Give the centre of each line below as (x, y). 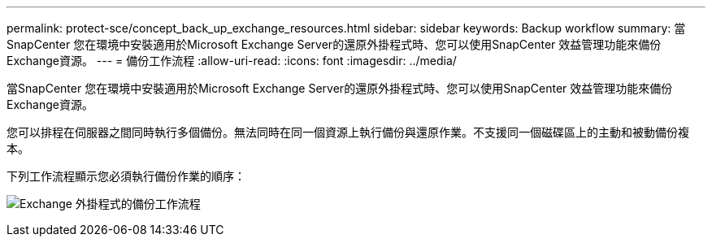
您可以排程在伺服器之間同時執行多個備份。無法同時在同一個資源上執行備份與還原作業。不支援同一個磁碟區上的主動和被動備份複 (348, 132)
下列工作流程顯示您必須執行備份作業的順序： (126, 176)
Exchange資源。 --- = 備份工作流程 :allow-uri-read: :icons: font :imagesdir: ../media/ (232, 61)
